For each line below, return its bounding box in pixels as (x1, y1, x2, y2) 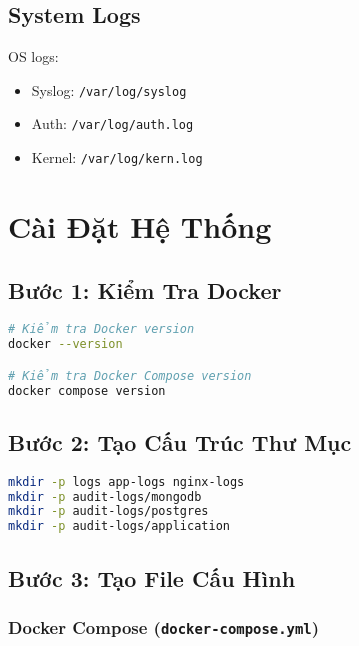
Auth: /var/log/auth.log (31, 113, 194, 134)
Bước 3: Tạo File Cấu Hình (8, 562, 296, 593)
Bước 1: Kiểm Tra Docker (8, 274, 282, 305)
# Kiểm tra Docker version (8, 322, 195, 337)
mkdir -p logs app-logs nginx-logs (8, 474, 245, 489)
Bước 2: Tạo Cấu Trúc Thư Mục (8, 426, 352, 457)
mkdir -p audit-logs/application (8, 519, 230, 534)
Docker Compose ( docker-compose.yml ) (8, 614, 319, 639)
